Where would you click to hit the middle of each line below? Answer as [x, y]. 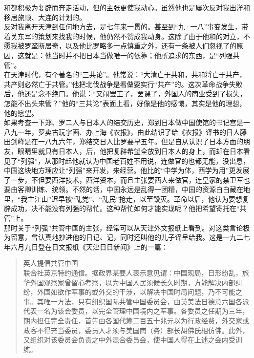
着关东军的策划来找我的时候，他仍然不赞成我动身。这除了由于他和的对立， [124, 36]
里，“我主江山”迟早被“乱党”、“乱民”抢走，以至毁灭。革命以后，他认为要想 [123, 199]
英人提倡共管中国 [51, 263]
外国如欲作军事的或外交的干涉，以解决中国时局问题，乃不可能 [136, 292]
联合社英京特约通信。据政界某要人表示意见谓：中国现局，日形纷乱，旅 [136, 273]
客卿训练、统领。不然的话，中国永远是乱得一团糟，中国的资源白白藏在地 [134, 189]
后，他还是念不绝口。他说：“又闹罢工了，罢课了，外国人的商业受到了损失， [125, 94]
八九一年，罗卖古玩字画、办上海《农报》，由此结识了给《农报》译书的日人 [122, 132]
